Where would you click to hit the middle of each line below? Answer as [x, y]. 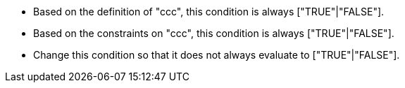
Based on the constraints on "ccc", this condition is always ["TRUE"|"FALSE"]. [214, 33]
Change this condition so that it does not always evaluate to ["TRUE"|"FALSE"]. [217, 55]
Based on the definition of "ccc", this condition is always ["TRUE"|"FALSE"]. [209, 12]
